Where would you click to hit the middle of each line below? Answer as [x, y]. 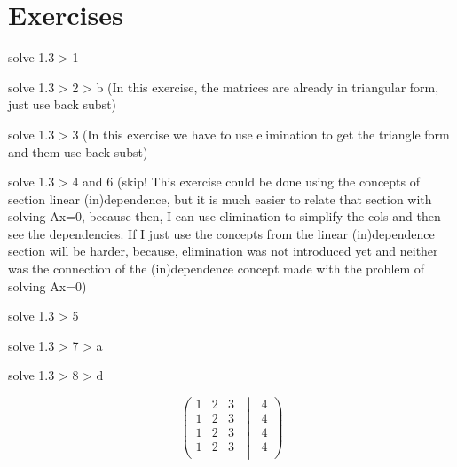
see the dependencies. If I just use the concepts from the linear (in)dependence [221, 233]
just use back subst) [63, 104]
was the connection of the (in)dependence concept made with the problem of [217, 269]
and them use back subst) [78, 151]
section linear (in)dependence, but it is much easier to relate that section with [220, 198]
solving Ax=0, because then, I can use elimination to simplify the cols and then [225, 216]
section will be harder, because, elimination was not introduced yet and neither [223, 251]
